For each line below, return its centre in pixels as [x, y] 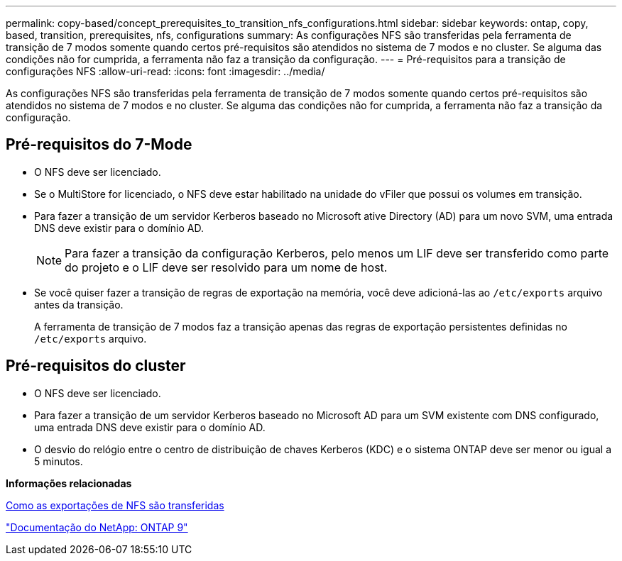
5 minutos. [59, 461]
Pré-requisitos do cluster [96, 366]
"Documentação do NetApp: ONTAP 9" [97, 527]
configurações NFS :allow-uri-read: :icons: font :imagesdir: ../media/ [165, 71]
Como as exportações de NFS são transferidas [115, 505]
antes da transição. [79, 304]
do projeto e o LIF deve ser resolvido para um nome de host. [226, 267]
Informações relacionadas [69, 483]
